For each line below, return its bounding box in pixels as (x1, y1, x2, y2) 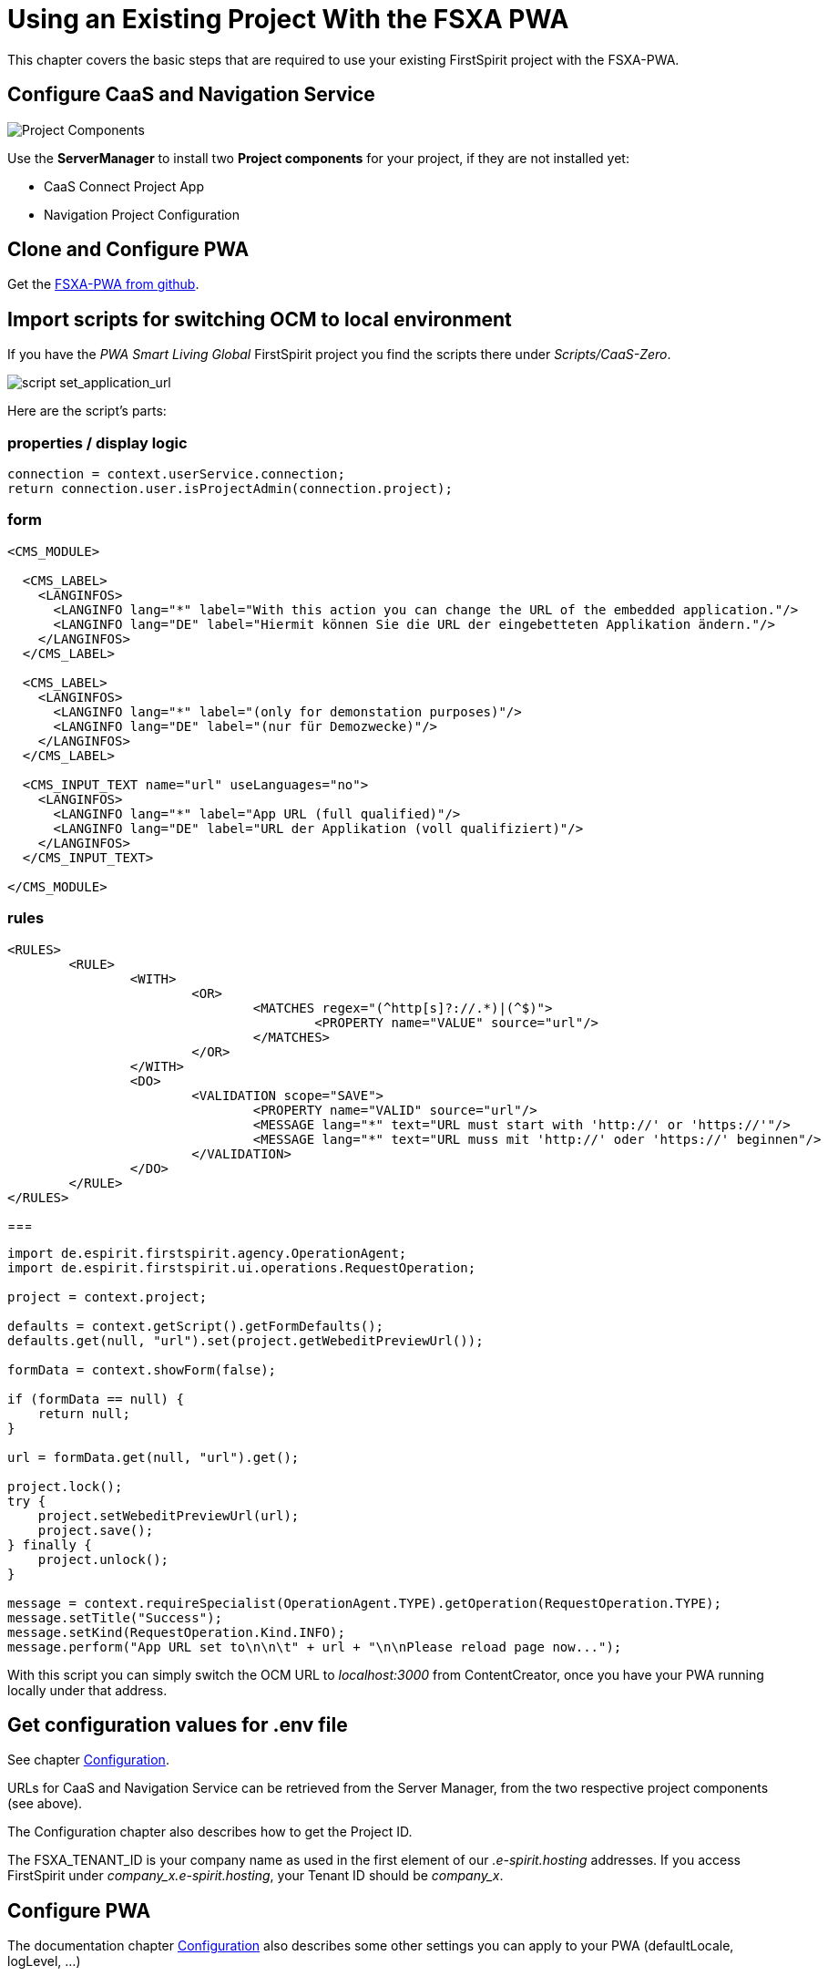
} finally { (7, 1537, 92, 1552)
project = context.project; (7, 1289, 208, 1304)
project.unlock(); (37, 1551, 169, 1567)
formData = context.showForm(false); (7, 1362, 277, 1377)
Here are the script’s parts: (7, 403, 167, 419)
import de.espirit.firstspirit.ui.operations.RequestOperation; (7, 1260, 476, 1275)
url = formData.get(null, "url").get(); (7, 1449, 300, 1465)
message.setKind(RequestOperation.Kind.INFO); (7, 1624, 345, 1640)
